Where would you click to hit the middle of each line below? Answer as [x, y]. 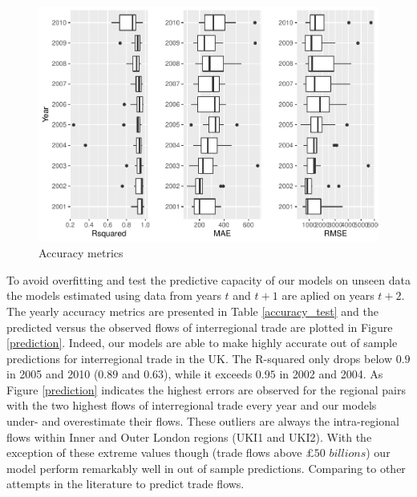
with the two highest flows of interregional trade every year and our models [192, 405]
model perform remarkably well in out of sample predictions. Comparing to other [206, 468]
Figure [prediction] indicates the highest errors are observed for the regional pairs [206, 389]
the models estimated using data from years [114, 295]
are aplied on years [328, 295]
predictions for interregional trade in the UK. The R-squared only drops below [200, 358]
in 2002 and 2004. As [331, 374]
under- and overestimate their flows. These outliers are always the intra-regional [203, 421]
